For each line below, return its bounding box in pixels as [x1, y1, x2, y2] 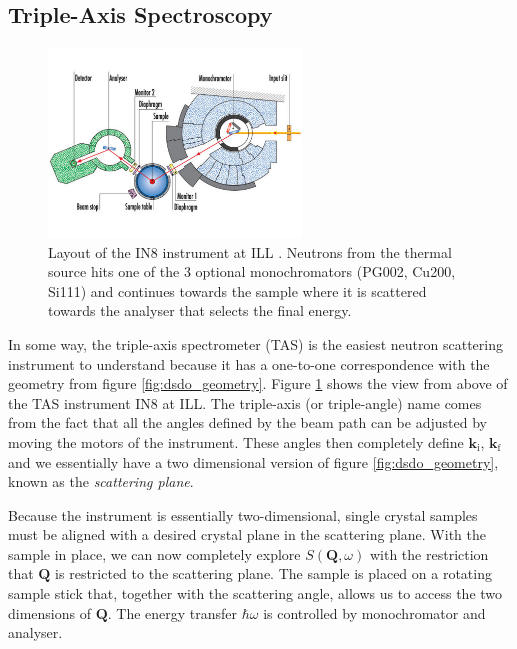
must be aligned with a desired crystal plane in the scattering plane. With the [8, 524, 486, 545]
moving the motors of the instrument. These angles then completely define [8, 431, 464, 452]
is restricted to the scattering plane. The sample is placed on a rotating [55, 563, 492, 584]
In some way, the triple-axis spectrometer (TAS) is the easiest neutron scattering [8, 333, 503, 354]
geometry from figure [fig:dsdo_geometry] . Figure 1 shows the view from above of [8, 373, 508, 394]
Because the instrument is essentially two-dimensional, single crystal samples [8, 504, 478, 525]
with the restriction [369, 543, 489, 564]
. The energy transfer [107, 602, 238, 623]
